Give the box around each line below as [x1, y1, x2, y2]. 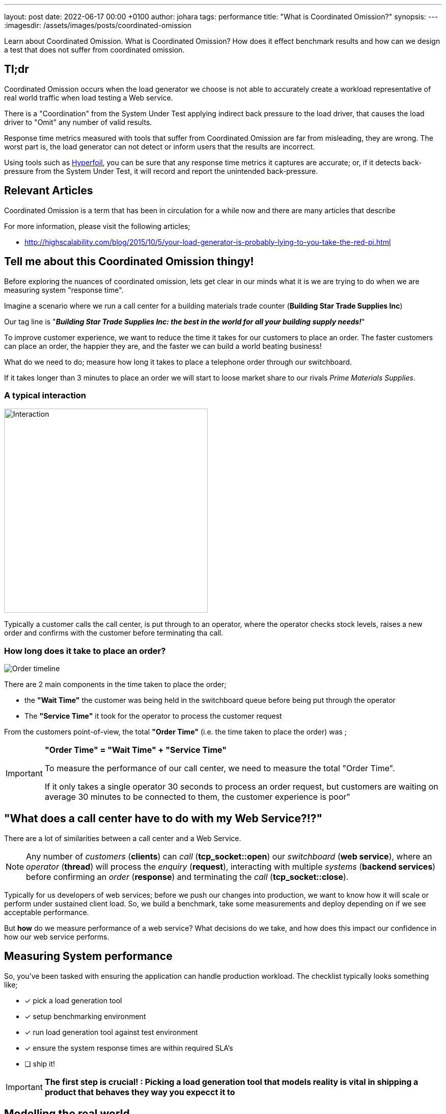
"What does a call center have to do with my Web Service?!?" [4, 812, 323, 825]
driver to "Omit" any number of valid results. [4, 117, 152, 126]
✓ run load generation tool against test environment [24, 1027, 198, 1036]
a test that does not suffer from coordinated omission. [4, 45, 185, 54]
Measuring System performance [4, 950, 173, 963]
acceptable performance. [4, 907, 89, 917]
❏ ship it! [24, 1059, 55, 1068]
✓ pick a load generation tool [24, 996, 122, 1005]
